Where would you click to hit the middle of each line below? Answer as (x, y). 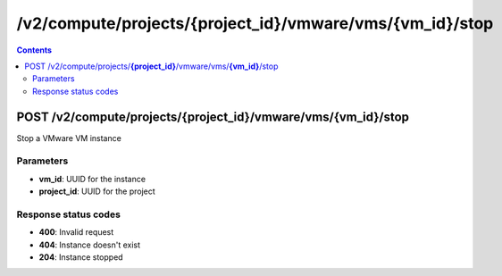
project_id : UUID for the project (97, 191)
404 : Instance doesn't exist (90, 245)
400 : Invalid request (76, 232)
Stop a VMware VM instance (69, 138)
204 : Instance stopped (81, 257)
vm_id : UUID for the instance (92, 179)
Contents (34, 50)
